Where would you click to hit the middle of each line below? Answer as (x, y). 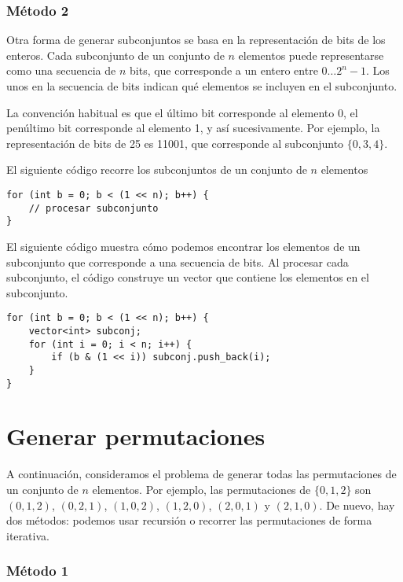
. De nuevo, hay (357, 505)
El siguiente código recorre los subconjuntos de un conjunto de (157, 169)
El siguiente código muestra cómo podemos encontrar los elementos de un (183, 246)
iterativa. (28, 535)
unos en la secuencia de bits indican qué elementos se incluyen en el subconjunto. (202, 86)
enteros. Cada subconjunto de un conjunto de (115, 55)
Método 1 (38, 571)
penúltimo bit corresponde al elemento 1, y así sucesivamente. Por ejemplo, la (193, 128)
